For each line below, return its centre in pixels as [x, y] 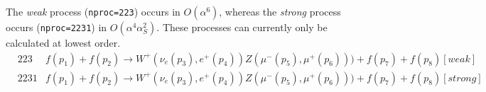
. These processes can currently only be [242, 27]
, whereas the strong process [280, 11]
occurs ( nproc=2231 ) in [56, 27]
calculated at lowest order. [63, 42]
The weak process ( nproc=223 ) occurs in [93, 11]
